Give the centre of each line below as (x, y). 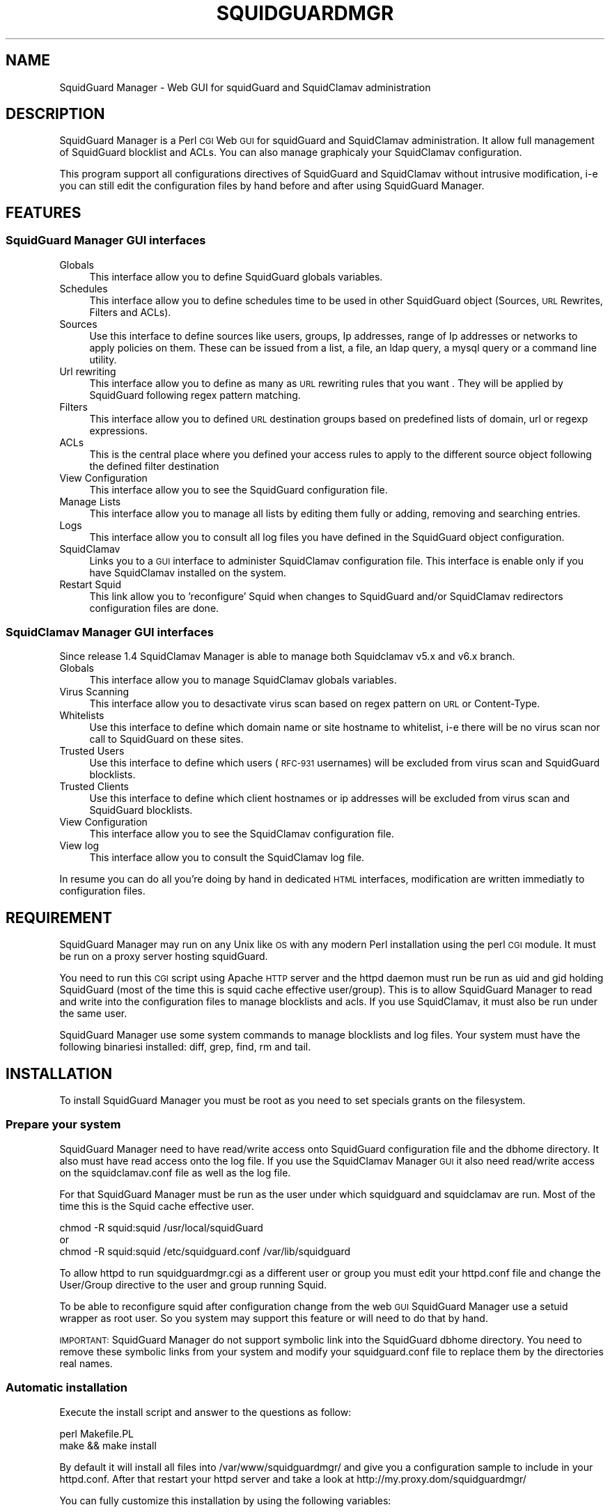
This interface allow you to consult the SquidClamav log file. (227, 858)
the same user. (93, 1014)
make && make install (108, 1445)
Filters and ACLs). (130, 312)
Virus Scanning (94, 692)
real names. (86, 1363)
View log (79, 846)
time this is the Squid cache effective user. (157, 1206)
